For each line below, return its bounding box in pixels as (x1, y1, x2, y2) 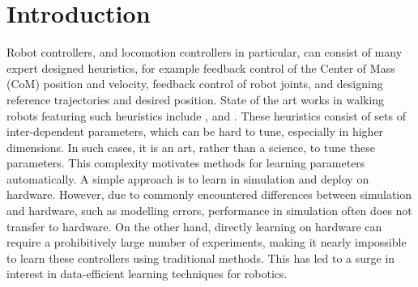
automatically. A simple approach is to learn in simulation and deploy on (6, 170, 369, 187)
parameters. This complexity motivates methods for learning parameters (6, 154, 365, 171)
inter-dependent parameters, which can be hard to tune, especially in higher (6, 123, 384, 140)
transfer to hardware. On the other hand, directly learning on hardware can (6, 217, 382, 234)
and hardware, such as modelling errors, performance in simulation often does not (6, 202, 412, 219)
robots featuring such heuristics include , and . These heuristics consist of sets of (6, 107, 406, 124)
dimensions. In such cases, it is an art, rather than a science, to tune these (6, 138, 375, 155)
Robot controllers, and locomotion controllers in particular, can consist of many (6, 44, 403, 61)
